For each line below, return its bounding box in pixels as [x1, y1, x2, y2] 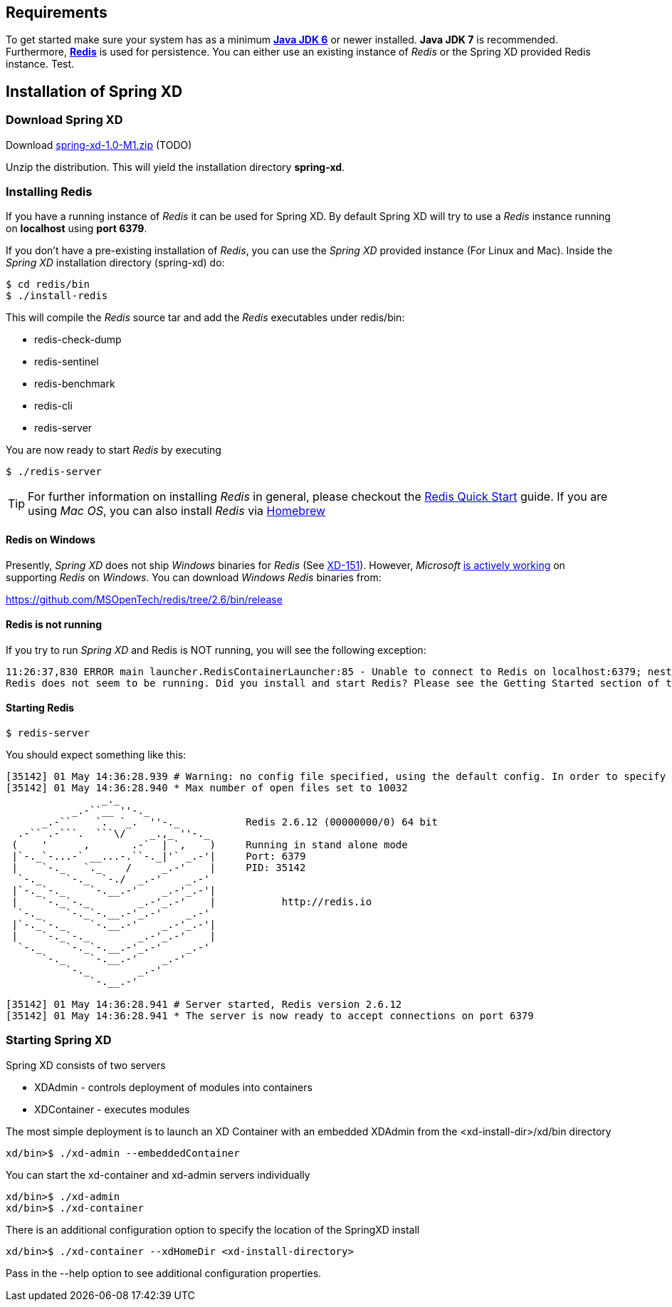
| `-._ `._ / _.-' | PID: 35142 [11, 862, 306, 874]
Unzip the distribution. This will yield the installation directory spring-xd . [6, 160, 345, 173]
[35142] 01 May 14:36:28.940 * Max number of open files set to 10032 [6, 782, 408, 794]
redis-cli [34, 400, 73, 412]
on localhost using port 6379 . [6, 222, 147, 235]
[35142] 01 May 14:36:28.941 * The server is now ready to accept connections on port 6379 [6, 1010, 534, 1022]
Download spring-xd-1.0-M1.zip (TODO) [6, 138, 192, 151]
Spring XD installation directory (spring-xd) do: [6, 256, 225, 269]
